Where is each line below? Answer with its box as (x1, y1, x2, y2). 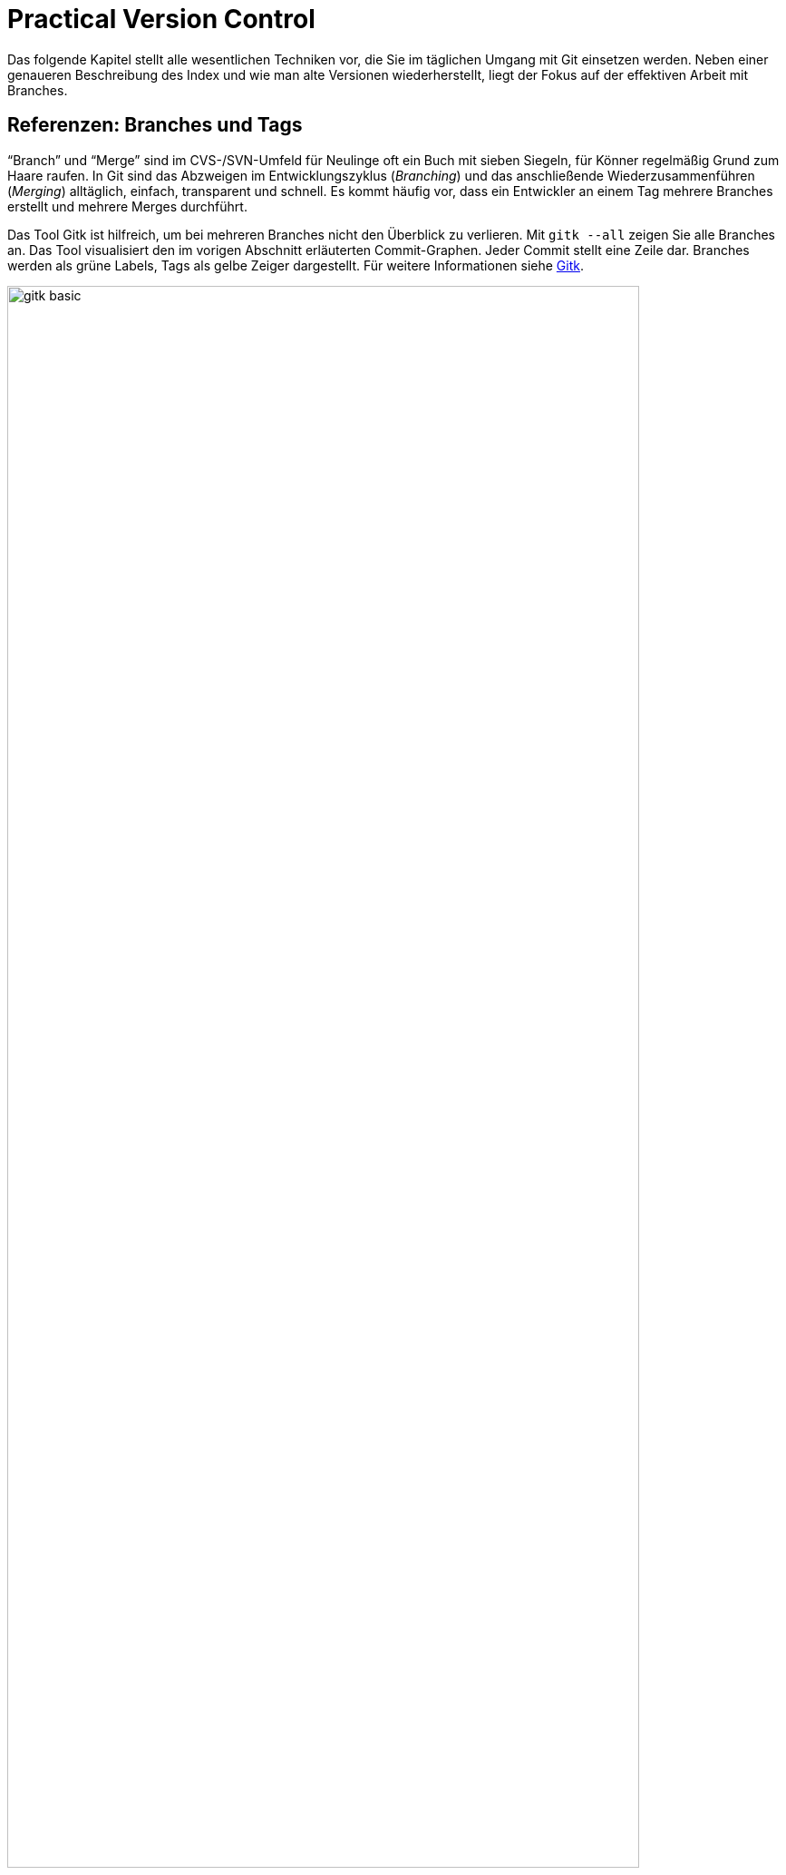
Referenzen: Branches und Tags (7, 113, 303, 137)
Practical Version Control (7, 4, 315, 34)
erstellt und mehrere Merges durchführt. (7, 198, 247, 214)
